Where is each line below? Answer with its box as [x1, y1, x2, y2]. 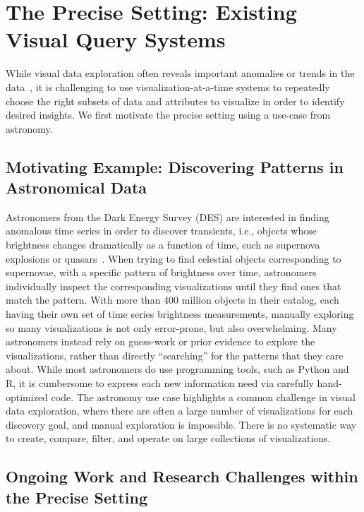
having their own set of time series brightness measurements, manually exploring [6, 306, 354, 321]
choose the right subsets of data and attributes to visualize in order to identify [6, 93, 345, 108]
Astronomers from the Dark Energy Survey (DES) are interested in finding [6, 209, 329, 224]
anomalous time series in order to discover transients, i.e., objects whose [6, 223, 317, 238]
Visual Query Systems [6, 25, 226, 54]
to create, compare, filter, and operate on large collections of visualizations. [6, 431, 331, 446]
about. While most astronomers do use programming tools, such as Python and [6, 362, 349, 376]
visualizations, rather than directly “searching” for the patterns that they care [6, 347, 344, 362]
